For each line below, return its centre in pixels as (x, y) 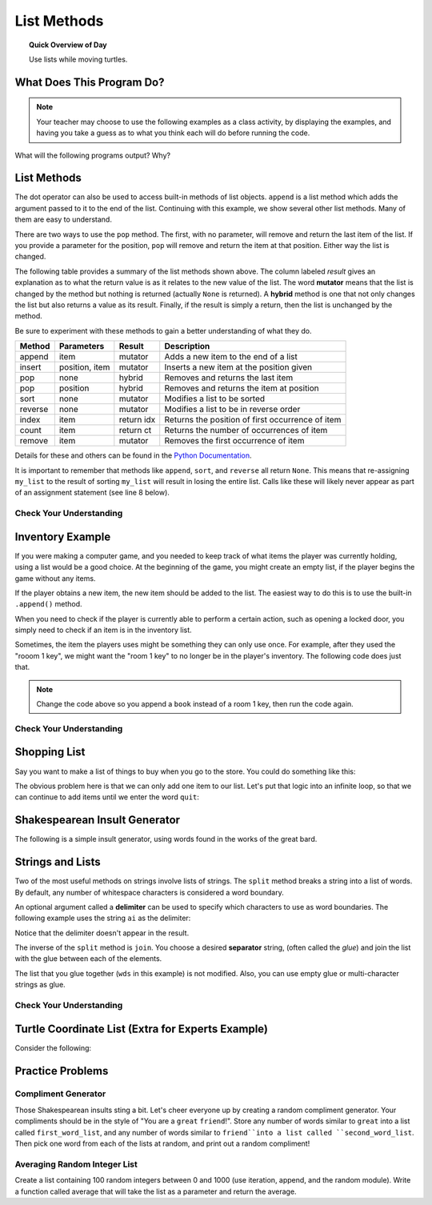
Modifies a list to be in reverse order (232, 410)
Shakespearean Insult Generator (97, 820)
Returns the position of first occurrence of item (253, 420)
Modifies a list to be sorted (215, 398)
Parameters (82, 346)
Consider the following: (53, 1047)
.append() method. (49, 604)
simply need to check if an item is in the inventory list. (103, 630)
